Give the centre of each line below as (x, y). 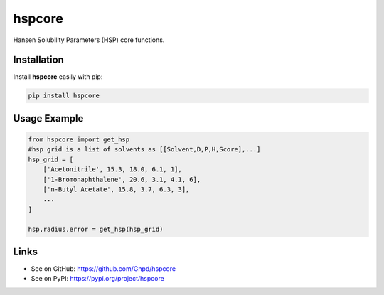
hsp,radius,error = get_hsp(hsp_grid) (96, 229)
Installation (38, 60)
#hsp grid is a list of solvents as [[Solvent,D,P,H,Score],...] (144, 150)
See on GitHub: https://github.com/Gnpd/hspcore (103, 269)
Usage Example (48, 118)
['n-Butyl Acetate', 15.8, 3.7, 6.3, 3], (116, 189)
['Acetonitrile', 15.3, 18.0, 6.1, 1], (113, 170)
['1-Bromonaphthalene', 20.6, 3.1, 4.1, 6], (122, 179)
